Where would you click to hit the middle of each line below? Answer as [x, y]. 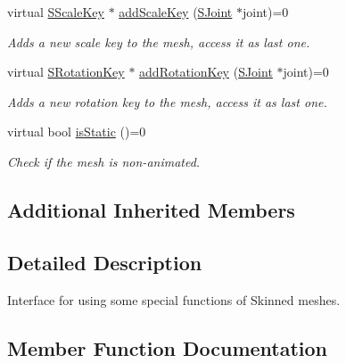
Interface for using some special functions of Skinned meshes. [174, 299]
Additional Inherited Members [151, 209]
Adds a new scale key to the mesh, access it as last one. [159, 41]
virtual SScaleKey [56, 12]
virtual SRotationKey [66, 72]
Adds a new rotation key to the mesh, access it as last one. [167, 101]
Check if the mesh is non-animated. [104, 161]
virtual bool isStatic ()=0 [77, 132]
